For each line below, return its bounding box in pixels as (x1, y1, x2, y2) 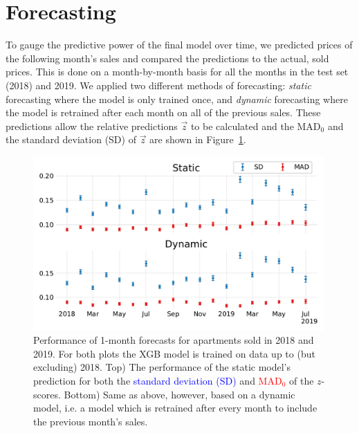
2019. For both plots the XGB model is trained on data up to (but (33, 346, 315, 360)
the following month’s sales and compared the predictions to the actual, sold (6, 50, 329, 65)
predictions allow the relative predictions (6, 118, 178, 133)
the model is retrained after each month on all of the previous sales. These (6, 105, 321, 120)
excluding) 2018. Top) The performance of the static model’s (33, 360, 291, 374)
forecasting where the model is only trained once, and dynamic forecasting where (6, 91, 348, 106)
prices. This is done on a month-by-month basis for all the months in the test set (6, 64, 349, 79)
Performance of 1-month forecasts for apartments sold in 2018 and (33, 333, 314, 347)
